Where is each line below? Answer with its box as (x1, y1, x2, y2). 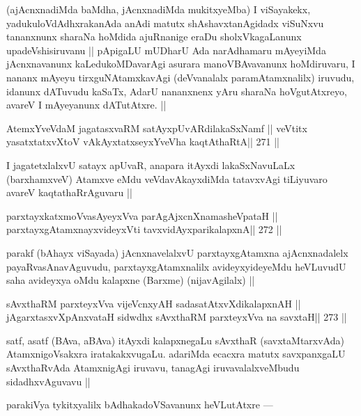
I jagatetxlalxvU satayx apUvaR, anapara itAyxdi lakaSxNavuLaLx (6, 157, 295, 172)
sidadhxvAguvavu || (6, 374, 91, 388)
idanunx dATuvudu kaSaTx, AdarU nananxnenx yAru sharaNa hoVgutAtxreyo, (6, 83, 347, 98)
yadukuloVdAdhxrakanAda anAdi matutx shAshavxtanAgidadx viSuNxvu (6, 15, 324, 30)
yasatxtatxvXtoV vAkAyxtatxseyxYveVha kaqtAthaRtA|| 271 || (6, 134, 279, 149)
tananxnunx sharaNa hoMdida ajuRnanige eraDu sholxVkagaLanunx (6, 29, 302, 44)
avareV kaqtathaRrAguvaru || (6, 185, 132, 200)
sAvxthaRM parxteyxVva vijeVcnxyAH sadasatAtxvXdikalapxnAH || (6, 296, 301, 310)
